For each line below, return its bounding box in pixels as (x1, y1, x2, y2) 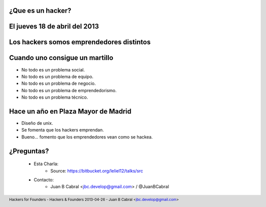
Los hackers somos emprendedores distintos (9, 38, 151, 46)
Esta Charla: (33, 161, 59, 167)
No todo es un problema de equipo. (21, 73, 94, 79)
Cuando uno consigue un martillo (9, 54, 113, 62)
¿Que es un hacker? (9, 6, 71, 15)
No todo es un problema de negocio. (21, 80, 96, 86)
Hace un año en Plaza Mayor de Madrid (9, 107, 132, 115)
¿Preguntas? (9, 147, 49, 155)
